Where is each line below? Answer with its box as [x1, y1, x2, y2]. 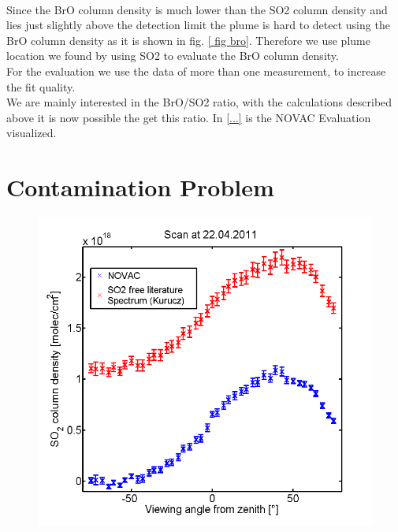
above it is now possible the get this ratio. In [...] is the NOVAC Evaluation [6, 109, 371, 125]
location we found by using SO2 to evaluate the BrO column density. [6, 47, 339, 64]
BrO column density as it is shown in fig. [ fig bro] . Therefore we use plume [6, 32, 370, 48]
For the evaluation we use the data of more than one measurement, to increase [6, 62, 386, 79]
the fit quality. [6, 78, 76, 95]
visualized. [6, 125, 57, 141]
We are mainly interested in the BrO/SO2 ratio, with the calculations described [6, 94, 392, 110]
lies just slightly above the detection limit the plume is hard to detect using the [6, 17, 390, 33]
